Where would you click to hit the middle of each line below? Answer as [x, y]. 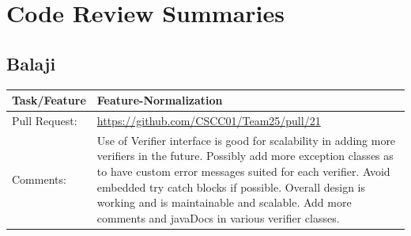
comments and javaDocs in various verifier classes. [218, 217]
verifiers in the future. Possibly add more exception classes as [245, 156]
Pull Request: [45, 120]
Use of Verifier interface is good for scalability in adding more [246, 140]
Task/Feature [49, 100]
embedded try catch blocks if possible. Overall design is [231, 187]
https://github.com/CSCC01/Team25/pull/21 [209, 120]
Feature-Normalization [160, 100]
